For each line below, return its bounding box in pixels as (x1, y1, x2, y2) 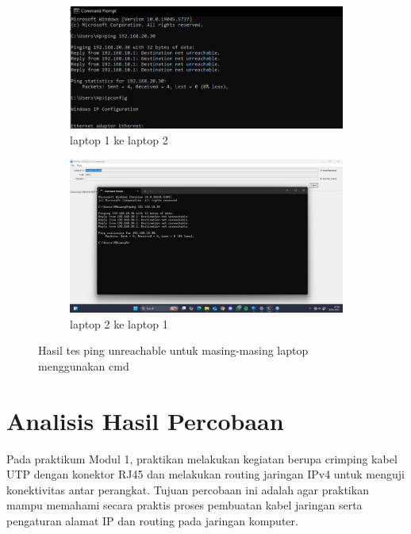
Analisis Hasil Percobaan (6, 404, 284, 436)
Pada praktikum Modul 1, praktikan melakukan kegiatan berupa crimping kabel (6, 450, 398, 467)
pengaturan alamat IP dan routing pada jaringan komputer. (6, 513, 298, 529)
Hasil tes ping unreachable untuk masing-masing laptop (38, 342, 309, 359)
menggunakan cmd (38, 357, 129, 374)
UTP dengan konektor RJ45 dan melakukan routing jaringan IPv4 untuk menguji (6, 466, 405, 482)
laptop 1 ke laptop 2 (70, 132, 168, 148)
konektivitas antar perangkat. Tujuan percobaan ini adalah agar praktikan (6, 481, 369, 498)
